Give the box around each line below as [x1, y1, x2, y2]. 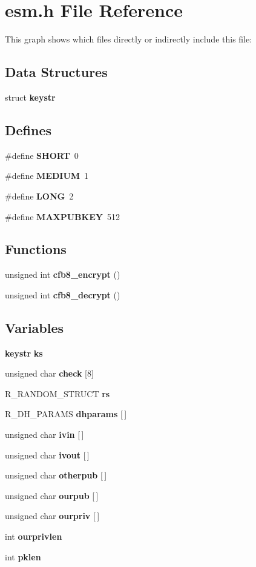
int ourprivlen [5, 530, 62, 543]
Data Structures [5, 62, 108, 81]
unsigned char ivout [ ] [5, 448, 90, 461]
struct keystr [5, 90, 56, 103]
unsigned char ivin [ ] [5, 428, 84, 441]
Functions [5, 240, 67, 258]
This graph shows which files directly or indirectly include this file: [5, 33, 252, 45]
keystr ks [5, 346, 43, 359]
